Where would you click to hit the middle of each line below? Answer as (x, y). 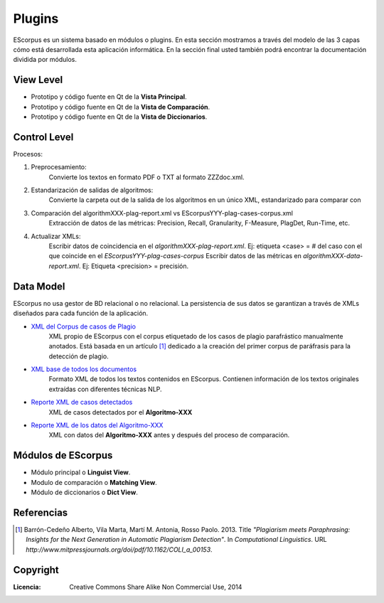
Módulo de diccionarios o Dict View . (84, 492)
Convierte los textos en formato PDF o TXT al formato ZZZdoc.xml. (146, 177)
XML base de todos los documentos (84, 369)
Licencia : (27, 587)
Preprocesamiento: (59, 167)
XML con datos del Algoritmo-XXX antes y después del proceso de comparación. (169, 435)
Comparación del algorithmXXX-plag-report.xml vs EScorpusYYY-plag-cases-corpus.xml (162, 213)
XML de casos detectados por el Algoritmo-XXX (121, 412)
